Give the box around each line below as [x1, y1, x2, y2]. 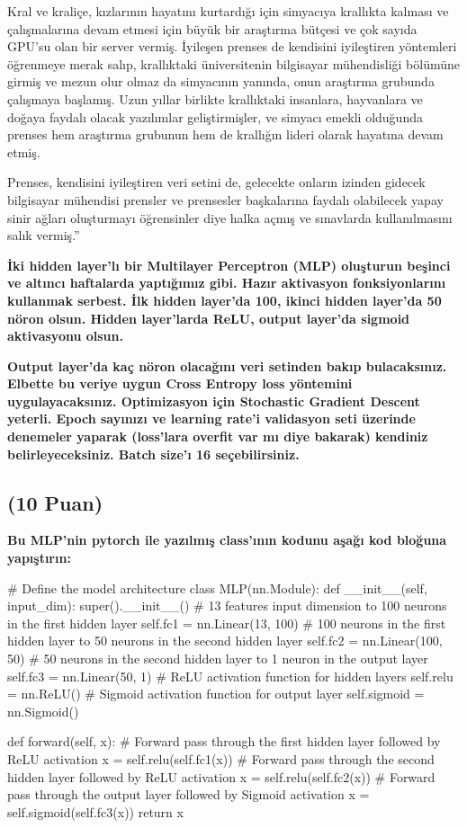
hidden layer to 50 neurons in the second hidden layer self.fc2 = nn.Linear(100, [7, 631, 443, 650]
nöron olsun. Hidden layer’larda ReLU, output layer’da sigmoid [7, 308, 410, 327]
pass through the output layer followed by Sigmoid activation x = [7, 785, 370, 804]
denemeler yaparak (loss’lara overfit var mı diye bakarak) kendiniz [7, 427, 428, 446]
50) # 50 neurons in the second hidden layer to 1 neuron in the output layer [7, 649, 428, 668]
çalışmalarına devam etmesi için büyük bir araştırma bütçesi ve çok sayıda [7, 19, 418, 38]
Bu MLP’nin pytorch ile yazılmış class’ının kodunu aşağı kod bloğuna [7, 530, 447, 549]
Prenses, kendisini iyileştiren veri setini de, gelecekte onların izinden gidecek [7, 173, 426, 191]
